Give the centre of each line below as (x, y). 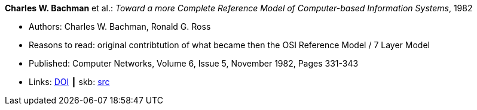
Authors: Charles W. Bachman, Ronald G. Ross (120, 26)
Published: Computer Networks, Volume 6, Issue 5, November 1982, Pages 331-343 (194, 63)
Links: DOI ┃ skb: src (69, 82)
